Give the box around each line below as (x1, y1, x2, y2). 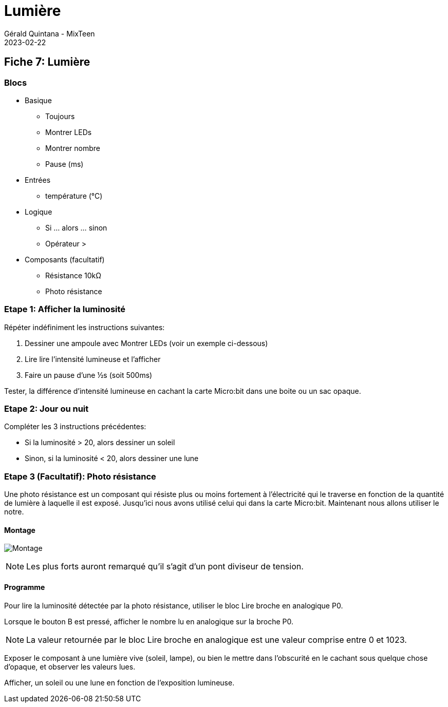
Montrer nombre (45, 143, 101, 152)
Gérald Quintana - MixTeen (4, 29, 95, 38)
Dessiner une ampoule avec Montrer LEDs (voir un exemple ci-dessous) (25, 338, 268, 348)
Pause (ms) (45, 159, 84, 168)
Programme (4, 583, 45, 592)
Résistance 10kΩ (45, 271, 102, 280)
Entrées (25, 175, 51, 184)
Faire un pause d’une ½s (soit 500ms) (25, 370, 153, 379)
